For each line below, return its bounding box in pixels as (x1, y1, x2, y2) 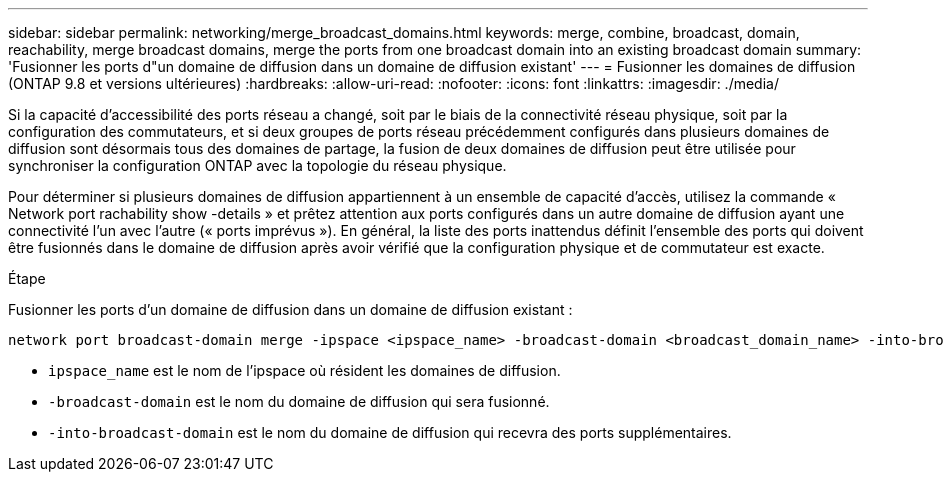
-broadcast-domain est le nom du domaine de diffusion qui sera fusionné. (48, 393, 550, 410)
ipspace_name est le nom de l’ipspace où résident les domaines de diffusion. (48, 362, 561, 379)
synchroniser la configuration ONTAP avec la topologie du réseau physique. (8, 157, 507, 174)
